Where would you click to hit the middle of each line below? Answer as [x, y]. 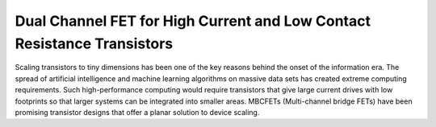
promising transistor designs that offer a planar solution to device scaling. [137, 112]
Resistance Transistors [94, 43]
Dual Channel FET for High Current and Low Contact [193, 21]
